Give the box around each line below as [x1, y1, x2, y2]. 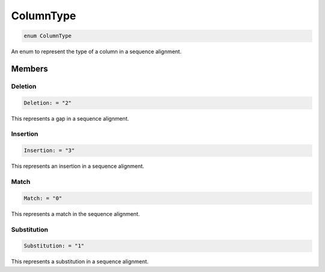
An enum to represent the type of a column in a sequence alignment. [11, 48, 182, 55]
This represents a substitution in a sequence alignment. [11, 258, 149, 265]
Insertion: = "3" [23, 147, 75, 154]
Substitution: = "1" [23, 242, 84, 250]
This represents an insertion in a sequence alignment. [11, 163, 144, 170]
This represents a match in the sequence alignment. [11, 210, 140, 217]
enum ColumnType [23, 33, 72, 39]
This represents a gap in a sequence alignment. [11, 115, 129, 122]
